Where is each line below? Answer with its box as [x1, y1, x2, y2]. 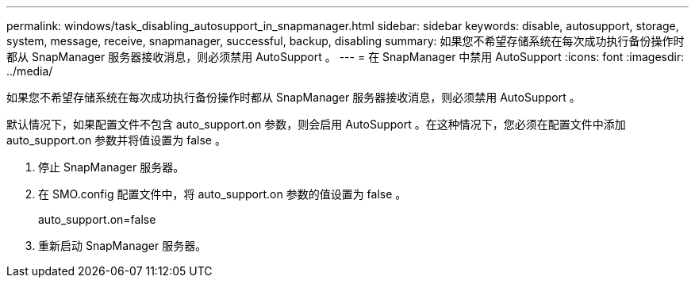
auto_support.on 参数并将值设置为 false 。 [6, 133, 226, 147]
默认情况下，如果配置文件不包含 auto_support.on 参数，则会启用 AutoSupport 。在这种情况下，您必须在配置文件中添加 [6, 117, 626, 131]
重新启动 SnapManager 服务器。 [38, 239, 207, 252]
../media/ [6, 64, 53, 78]
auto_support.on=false [38, 213, 156, 226]
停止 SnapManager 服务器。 [38, 160, 185, 174]
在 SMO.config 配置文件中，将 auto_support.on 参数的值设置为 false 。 [38, 187, 407, 201]
